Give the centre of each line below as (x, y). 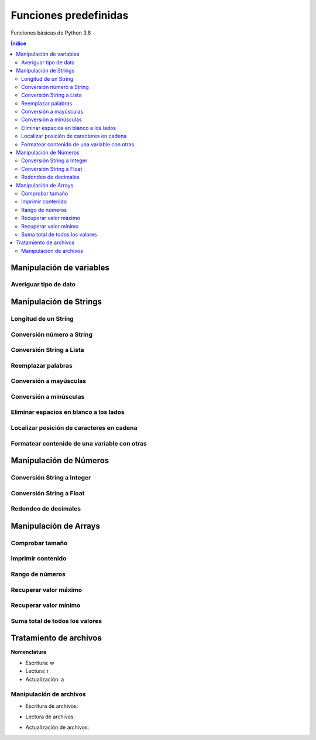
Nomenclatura (29, 652)
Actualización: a (45, 679)
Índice (18, 43)
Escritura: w (40, 663)
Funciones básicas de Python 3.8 (51, 33)
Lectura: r (37, 671)
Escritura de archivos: (52, 706)
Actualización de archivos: (57, 727)
